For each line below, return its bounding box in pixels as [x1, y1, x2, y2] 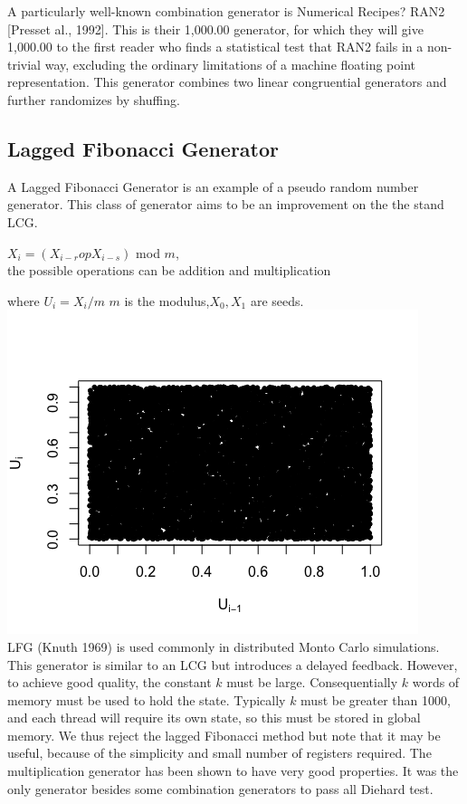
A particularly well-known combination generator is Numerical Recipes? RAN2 [7, 2, 445, 20]
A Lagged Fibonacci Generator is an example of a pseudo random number [7, 177, 419, 196]
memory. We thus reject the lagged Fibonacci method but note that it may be [7, 725, 441, 744]
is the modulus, [124, 291, 210, 310]
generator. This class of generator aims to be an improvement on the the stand [7, 195, 444, 214]
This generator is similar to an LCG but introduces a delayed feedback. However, [7, 655, 458, 674]
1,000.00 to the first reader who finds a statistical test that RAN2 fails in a [7, 37, 424, 56]
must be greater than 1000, [300, 690, 451, 709]
